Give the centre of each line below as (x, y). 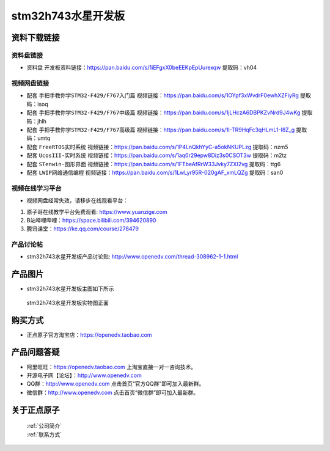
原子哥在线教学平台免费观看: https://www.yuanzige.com (97, 211)
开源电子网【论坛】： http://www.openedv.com (84, 375)
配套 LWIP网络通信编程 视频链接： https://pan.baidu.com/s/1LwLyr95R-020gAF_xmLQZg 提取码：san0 (155, 172)
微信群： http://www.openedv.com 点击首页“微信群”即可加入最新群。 (112, 392)
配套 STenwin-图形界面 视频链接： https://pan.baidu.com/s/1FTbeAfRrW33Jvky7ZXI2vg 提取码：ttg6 (154, 164)
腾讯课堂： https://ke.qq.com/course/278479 (82, 229)
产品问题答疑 (35, 352)
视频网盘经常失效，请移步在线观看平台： (77, 200)
